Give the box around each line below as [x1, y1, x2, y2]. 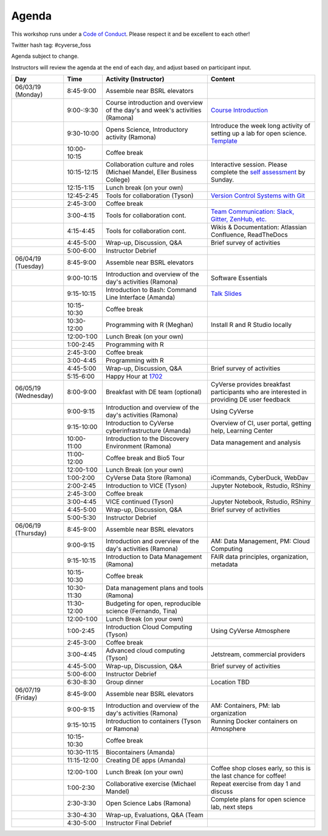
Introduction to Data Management [105, 553, 202, 561]
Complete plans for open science [210, 795, 306, 804]
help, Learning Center [210, 427, 273, 435]
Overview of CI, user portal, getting [210, 419, 312, 428]
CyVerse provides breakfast [210, 380, 291, 389]
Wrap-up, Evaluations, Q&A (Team [105, 811, 203, 820]
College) [105, 176, 130, 184]
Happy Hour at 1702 [105, 372, 163, 381]
